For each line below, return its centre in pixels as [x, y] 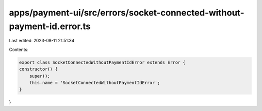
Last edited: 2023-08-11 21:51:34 [42, 41]
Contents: [19, 49]
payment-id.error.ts [50, 26]
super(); [40, 76]
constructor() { [39, 69]
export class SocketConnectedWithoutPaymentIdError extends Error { [102, 62]
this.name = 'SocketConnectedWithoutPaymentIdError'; [95, 83]
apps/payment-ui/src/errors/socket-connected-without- [127, 13]
